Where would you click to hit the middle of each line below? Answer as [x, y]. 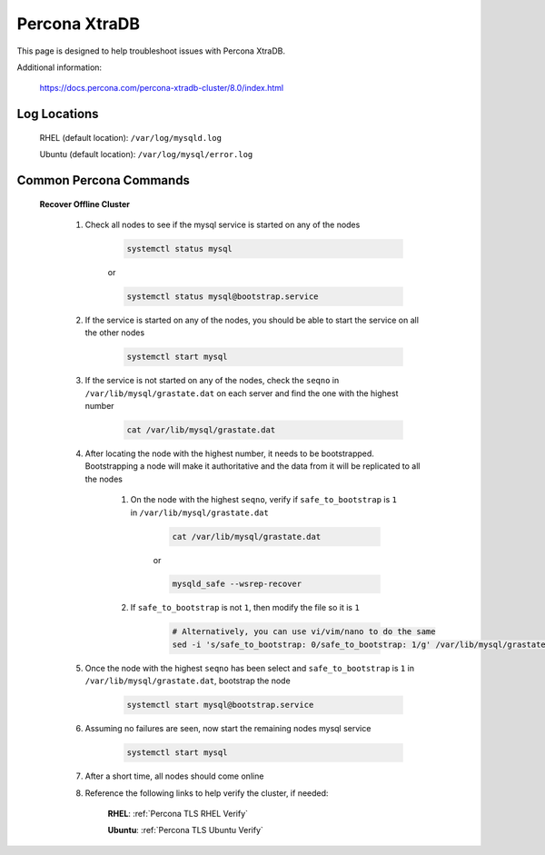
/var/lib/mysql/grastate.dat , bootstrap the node [188, 681]
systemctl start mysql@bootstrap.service [220, 705]
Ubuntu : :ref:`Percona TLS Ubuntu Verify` [185, 830]
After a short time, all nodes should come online [174, 776]
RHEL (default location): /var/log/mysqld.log [131, 137]
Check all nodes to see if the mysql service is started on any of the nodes [223, 224]
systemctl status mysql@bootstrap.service [223, 296]
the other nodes [115, 333]
